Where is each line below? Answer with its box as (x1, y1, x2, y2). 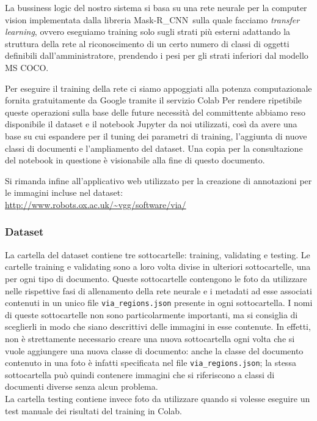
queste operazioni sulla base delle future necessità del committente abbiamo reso (5, 105, 306, 118)
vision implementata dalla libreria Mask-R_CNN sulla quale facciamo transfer (5, 13, 300, 26)
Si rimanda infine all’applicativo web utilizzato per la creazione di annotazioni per (5, 174, 312, 187)
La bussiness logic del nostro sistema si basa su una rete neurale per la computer (5, 1, 307, 13)
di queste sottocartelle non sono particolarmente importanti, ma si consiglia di (5, 308, 298, 321)
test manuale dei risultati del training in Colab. (5, 404, 182, 417)
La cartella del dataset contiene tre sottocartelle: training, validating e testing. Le (5, 248, 310, 261)
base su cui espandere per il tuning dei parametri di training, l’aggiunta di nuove (5, 129, 307, 142)
